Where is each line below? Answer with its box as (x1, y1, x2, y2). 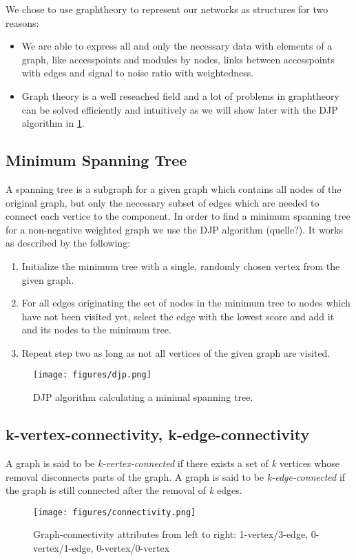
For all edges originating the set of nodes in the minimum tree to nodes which (21, 295, 350, 310)
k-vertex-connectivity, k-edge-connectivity (6, 424, 310, 445)
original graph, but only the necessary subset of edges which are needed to (6, 195, 320, 209)
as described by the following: (6, 236, 131, 250)
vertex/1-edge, (33, 540, 94, 554)
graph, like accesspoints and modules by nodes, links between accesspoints (21, 52, 335, 66)
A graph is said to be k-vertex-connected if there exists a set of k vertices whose (6, 455, 339, 470)
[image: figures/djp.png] (33, 370, 151, 380)
